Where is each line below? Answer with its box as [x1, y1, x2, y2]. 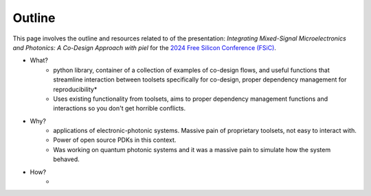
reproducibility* [53, 85, 98, 93]
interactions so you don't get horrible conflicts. [53, 104, 186, 112]
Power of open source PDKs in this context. [53, 136, 177, 144]
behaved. [53, 155, 80, 164]
